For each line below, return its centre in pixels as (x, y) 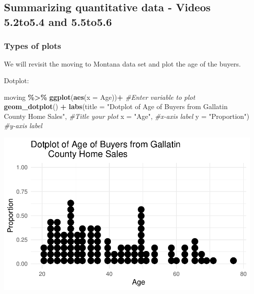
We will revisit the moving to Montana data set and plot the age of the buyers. (122, 64)
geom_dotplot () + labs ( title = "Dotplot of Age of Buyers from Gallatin (116, 106)
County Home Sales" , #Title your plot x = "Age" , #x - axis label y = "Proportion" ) (127, 116)
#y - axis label (23, 125)
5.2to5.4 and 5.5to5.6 (58, 21)
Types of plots (33, 46)
